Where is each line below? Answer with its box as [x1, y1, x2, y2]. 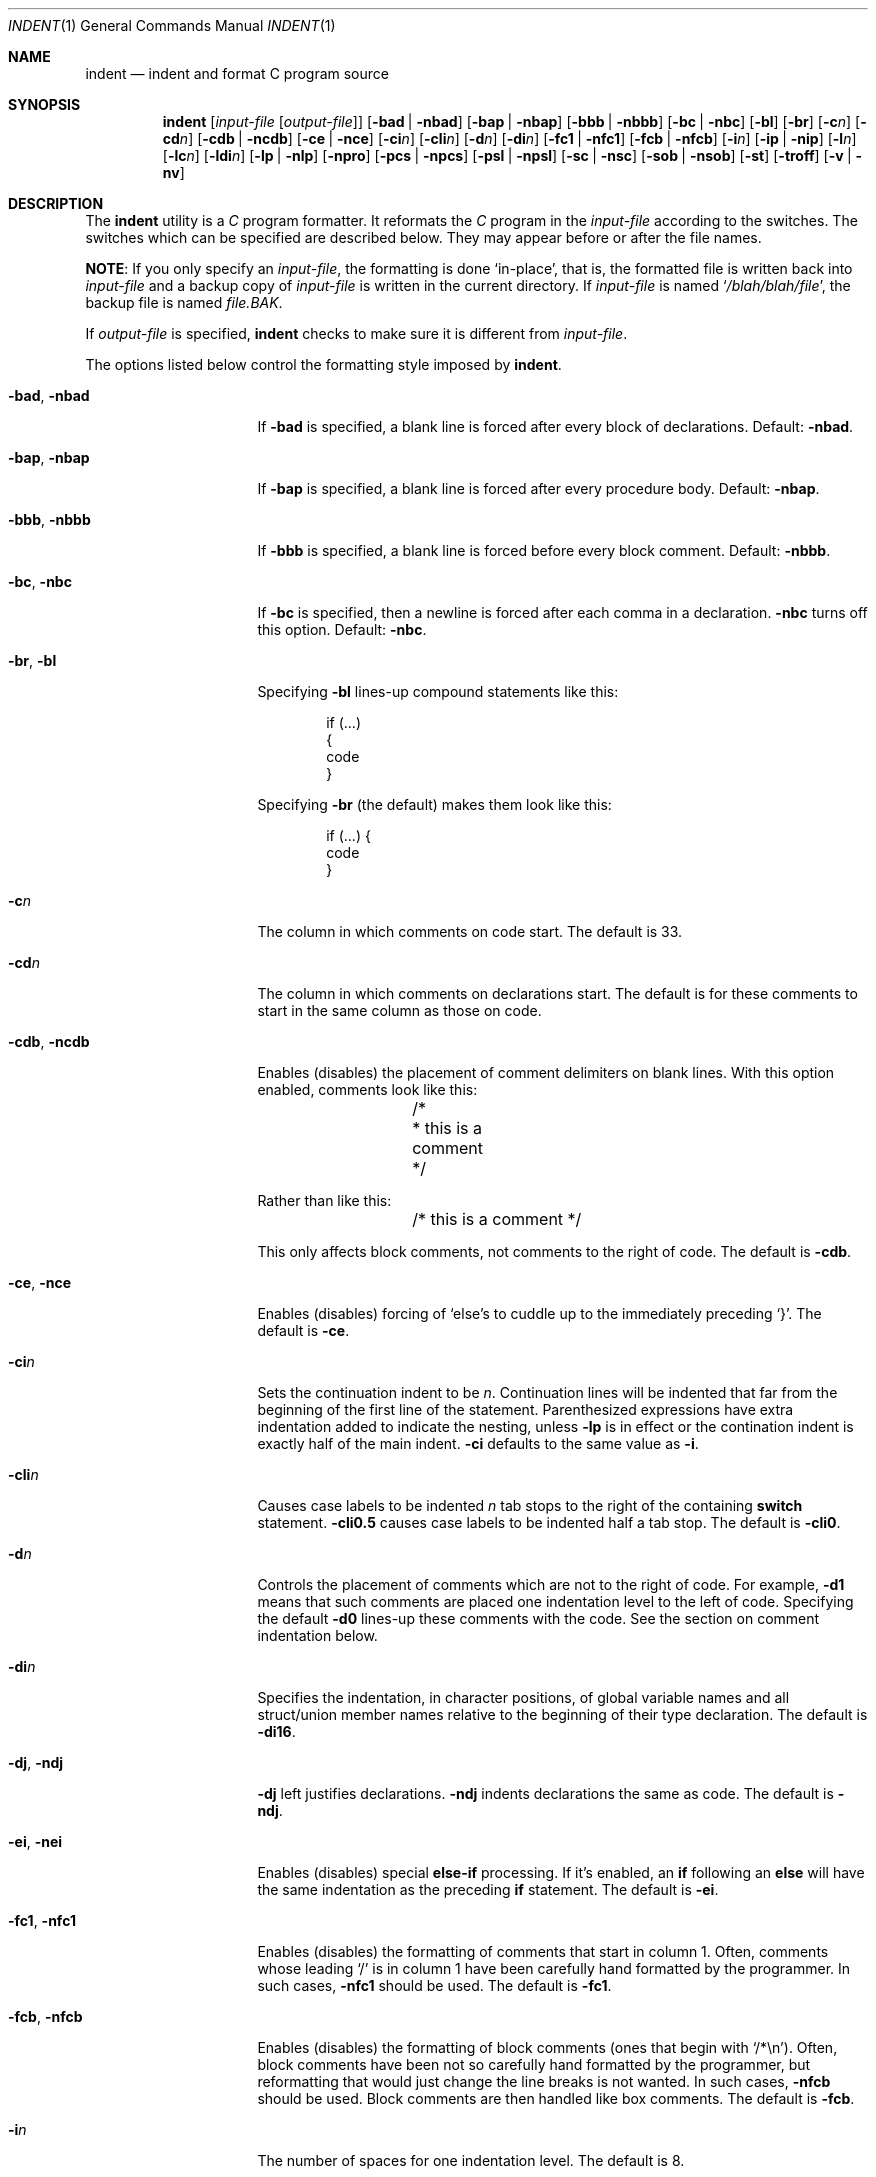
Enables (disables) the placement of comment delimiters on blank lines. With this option [257, 1064, 835, 1081]
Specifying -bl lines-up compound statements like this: [257, 683, 619, 700]
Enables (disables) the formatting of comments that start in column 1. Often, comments [257, 1943, 829, 1960]
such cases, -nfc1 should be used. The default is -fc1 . [257, 1977, 612, 1994]
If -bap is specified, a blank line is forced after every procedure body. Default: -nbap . [257, 480, 820, 497]
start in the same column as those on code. [257, 1002, 542, 1019]
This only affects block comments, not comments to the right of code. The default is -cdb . [257, 1243, 852, 1260]
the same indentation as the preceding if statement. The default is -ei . [257, 1881, 719, 1898]
